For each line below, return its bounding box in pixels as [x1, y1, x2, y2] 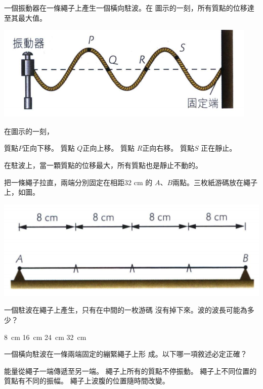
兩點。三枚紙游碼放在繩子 [172, 177, 258, 187]
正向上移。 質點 [82, 143, 135, 153]
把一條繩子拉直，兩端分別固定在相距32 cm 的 [4, 177, 153, 187]
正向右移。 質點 [142, 143, 195, 153]
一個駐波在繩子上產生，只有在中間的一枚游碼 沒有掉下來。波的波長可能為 [4, 305, 247, 315]
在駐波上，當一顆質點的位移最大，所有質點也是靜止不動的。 [4, 159, 202, 170]
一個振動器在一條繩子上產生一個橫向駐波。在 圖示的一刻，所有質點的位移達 [4, 3, 254, 13]
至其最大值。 [4, 12, 47, 23]
